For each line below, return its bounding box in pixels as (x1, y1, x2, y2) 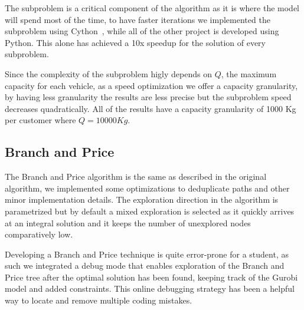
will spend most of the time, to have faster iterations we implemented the (5, 13, 270, 25)
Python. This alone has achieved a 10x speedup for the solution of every (5, 36, 266, 48)
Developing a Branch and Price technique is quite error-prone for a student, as (5, 248, 289, 260)
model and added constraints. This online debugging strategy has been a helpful (5, 282, 295, 295)
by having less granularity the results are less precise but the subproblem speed (5, 91, 292, 103)
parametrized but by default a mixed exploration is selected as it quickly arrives (5, 205, 295, 217)
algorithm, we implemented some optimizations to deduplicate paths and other (5, 182, 290, 194)
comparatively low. (5, 228, 73, 240)
